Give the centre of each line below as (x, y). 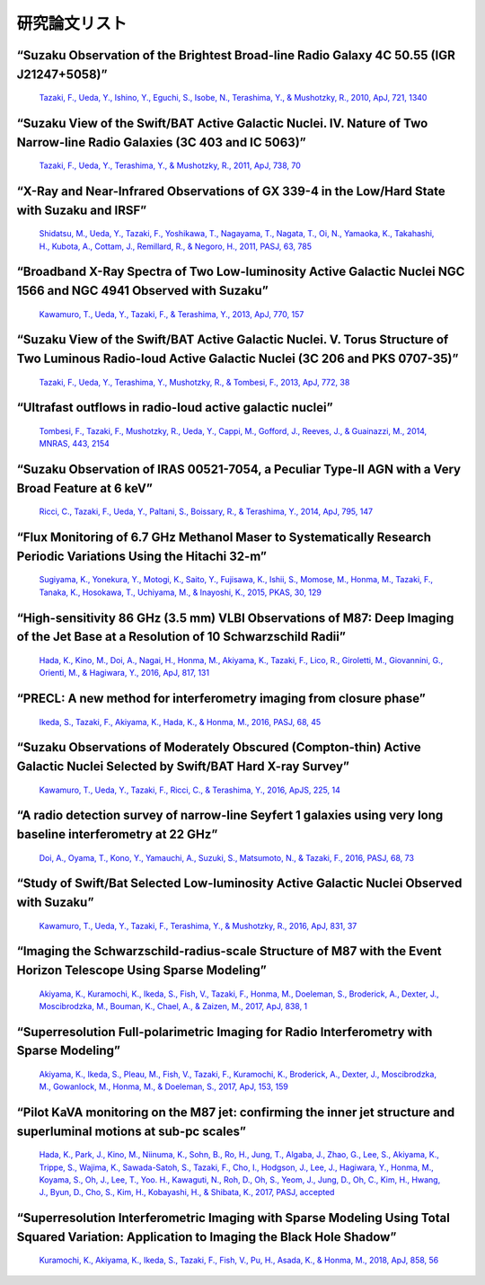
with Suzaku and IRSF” (82, 210)
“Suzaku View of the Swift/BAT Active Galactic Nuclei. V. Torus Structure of (233, 340)
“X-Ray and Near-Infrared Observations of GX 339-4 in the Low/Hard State (231, 191)
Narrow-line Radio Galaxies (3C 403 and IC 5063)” (162, 142)
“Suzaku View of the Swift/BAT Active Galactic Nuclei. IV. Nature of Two (222, 123)
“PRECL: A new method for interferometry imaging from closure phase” (221, 698)
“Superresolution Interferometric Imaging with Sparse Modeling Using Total (234, 1218)
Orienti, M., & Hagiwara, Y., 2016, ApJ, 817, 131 (124, 673)
